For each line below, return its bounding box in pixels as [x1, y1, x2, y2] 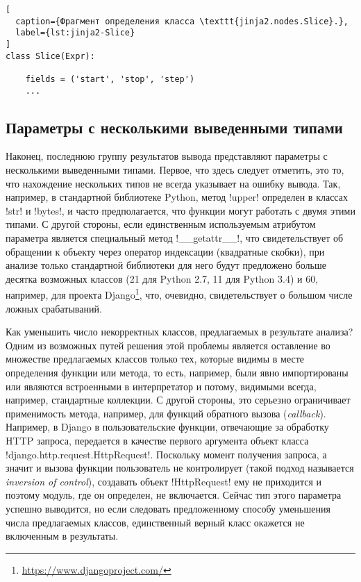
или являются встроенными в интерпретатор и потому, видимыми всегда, [6, 379, 317, 393]
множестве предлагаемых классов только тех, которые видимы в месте [6, 351, 305, 366]
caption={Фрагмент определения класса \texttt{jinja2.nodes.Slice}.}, [15, 16, 349, 26]
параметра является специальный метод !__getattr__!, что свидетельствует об [6, 231, 344, 245]
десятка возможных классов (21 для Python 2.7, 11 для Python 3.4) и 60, [6, 271, 319, 285]
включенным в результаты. [6, 529, 119, 543]
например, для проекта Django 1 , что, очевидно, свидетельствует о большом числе [6, 285, 353, 302]
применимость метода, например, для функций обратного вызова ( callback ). [6, 406, 326, 420]
